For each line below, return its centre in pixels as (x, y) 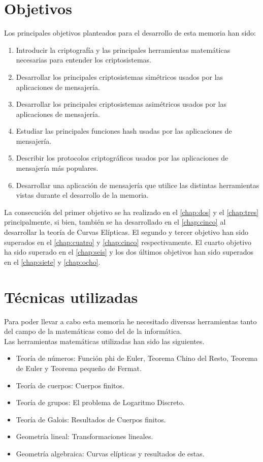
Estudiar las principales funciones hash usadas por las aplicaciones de (124, 131)
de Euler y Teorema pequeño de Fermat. (79, 368)
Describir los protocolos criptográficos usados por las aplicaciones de (122, 158)
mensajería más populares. (57, 168)
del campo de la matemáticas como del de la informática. (93, 331)
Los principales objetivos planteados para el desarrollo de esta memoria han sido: (130, 33)
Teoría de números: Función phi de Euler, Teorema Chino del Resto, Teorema (137, 358)
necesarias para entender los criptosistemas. (84, 60)
